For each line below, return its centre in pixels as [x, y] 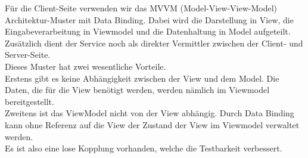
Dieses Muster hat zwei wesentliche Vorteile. [85, 66]
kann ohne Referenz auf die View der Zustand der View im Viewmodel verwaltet [152, 124]
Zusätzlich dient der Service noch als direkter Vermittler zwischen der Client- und [154, 43]
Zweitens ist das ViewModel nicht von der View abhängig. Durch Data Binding [150, 113]
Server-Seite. [28, 55]
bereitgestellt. [29, 101]
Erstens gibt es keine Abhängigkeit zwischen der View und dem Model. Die [142, 78]
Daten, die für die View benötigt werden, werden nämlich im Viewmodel [137, 90]
